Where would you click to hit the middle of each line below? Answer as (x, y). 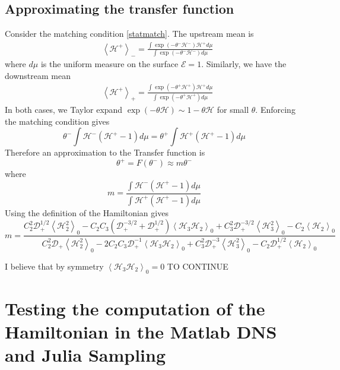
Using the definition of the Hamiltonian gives (87, 212)
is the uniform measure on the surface (109, 64)
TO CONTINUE (198, 266)
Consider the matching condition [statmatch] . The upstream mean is (129, 34)
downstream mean (38, 75)
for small (233, 109)
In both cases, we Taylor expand (64, 109)
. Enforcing (275, 109)
